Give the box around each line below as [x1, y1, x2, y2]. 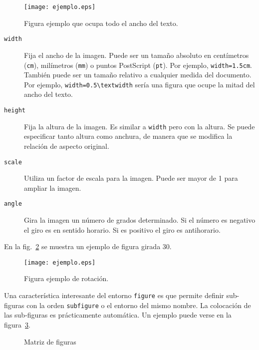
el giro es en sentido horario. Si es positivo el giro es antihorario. [24, 224, 221, 235]
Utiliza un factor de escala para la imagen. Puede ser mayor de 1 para [24, 173, 238, 183]
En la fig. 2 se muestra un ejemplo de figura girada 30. [4, 241, 172, 252]
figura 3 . [4, 319, 30, 330]
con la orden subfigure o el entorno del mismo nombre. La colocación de [26, 300, 251, 310]
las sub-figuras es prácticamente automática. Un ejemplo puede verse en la [4, 310, 232, 320]
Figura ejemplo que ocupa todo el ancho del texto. [24, 17, 178, 28]
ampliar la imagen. [24, 182, 81, 193]
